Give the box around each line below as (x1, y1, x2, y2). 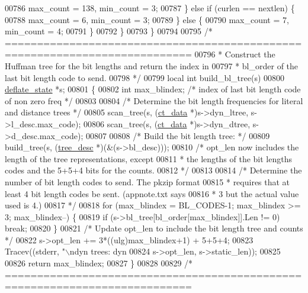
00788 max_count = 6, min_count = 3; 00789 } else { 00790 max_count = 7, (5, 13, 289, 25)
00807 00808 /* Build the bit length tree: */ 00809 (85, 129, 270, 141)
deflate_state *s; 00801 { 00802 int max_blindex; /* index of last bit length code (5, 83, 301, 95)
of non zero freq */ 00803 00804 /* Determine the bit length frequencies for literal (5, 94, 303, 107)
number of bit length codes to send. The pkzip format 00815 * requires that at (5, 175, 290, 188)
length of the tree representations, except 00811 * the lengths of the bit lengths (5, 152, 292, 165)
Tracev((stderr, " (5, 245, 65, 257)
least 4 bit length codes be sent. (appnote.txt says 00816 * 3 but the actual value (5, 187, 299, 199)
